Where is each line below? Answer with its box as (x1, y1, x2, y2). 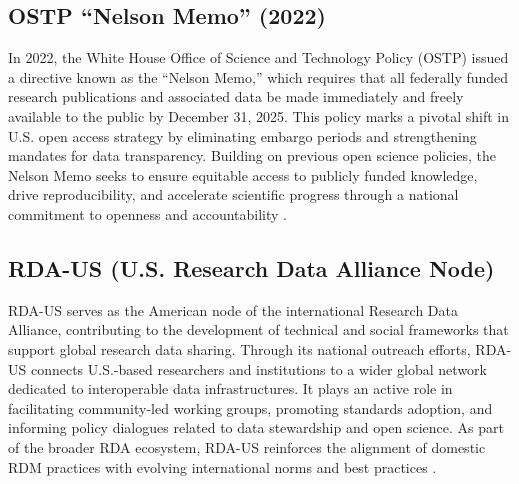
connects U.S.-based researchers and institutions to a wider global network (30, 358, 487, 379)
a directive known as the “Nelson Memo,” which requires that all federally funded (8, 66, 509, 87)
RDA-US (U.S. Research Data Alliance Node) (8, 252, 495, 283)
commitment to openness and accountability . (8, 203, 287, 224)
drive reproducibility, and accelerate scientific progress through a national (8, 184, 459, 205)
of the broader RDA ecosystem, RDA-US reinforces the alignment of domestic (8, 436, 486, 457)
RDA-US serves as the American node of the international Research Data (8, 299, 458, 320)
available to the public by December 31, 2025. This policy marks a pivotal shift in (8, 105, 510, 126)
